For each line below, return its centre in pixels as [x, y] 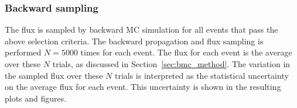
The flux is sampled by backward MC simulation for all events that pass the [141, 29]
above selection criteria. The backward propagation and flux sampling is [134, 41]
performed [23, 52]
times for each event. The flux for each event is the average [186, 52]
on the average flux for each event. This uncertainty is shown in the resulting [143, 87]
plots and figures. [36, 98]
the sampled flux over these [54, 75]
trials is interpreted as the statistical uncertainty [202, 75]
